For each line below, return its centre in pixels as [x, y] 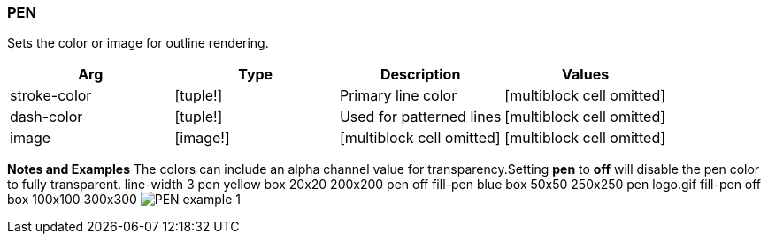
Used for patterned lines [420, 117]
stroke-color [51, 96]
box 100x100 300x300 [72, 200]
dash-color [46, 117]
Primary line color [398, 96]
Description [420, 75]
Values [586, 75]
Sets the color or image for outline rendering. [138, 43]
